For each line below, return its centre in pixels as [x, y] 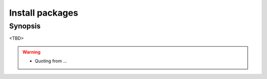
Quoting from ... [51, 61]
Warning [31, 52]
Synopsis [25, 26]
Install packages [44, 13]
